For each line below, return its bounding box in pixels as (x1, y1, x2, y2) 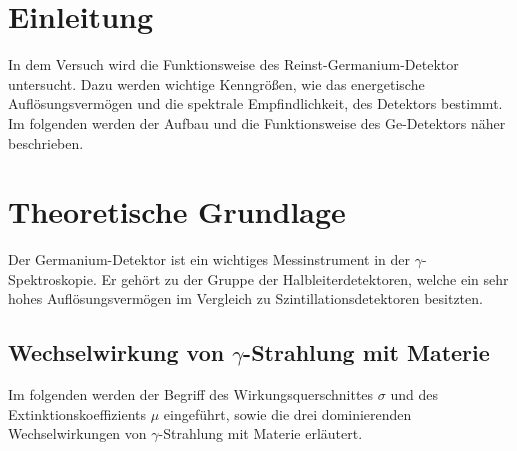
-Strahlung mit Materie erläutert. (158, 423, 363, 444)
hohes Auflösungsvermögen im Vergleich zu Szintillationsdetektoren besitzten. (8, 288, 483, 309)
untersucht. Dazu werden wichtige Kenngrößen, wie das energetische (8, 73, 425, 94)
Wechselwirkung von (8, 337, 225, 368)
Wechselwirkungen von (8, 423, 147, 444)
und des (390, 384, 438, 405)
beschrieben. (8, 132, 84, 153)
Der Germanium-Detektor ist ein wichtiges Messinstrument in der (8, 249, 410, 270)
